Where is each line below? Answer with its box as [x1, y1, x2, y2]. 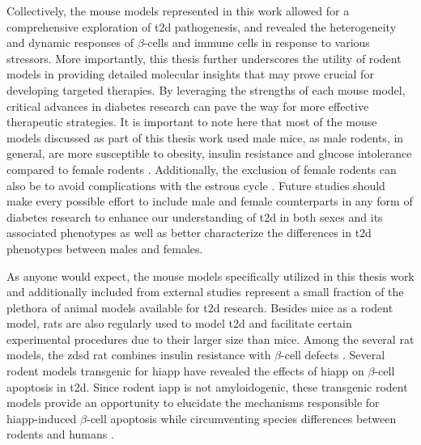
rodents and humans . [6, 426, 114, 443]
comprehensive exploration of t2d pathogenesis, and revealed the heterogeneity [6, 18, 397, 35]
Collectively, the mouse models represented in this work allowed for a [6, 2, 350, 19]
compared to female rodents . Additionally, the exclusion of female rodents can [6, 160, 397, 177]
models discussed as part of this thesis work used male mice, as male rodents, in [6, 129, 404, 146]
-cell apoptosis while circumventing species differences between [86, 409, 397, 426]
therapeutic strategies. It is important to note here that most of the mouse [6, 113, 377, 130]
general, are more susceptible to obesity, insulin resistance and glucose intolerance [6, 145, 412, 162]
